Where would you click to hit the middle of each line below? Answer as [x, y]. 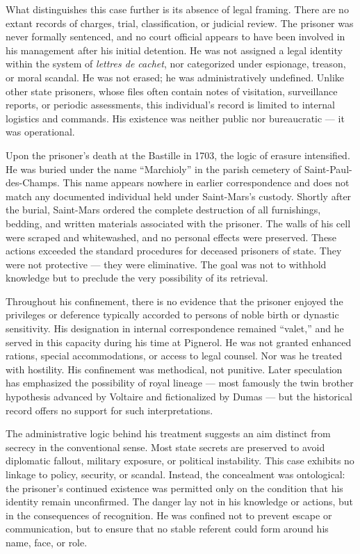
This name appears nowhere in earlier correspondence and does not [206, 182]
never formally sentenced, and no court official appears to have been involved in [175, 36]
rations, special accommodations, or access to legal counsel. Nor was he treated [174, 356]
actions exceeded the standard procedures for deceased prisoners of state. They [174, 251]
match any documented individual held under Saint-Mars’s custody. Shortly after [179, 196]
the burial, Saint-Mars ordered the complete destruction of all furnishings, [163, 210]
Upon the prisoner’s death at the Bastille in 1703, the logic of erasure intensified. [178, 155]
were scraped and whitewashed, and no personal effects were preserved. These [171, 237]
